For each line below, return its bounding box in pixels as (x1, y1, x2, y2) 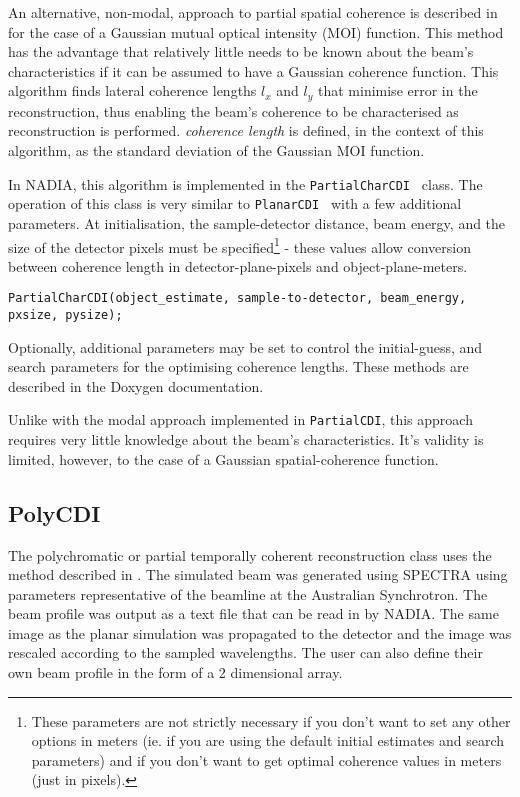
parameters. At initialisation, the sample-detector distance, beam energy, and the (8, 212, 506, 233)
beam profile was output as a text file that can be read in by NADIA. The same (8, 603, 499, 624)
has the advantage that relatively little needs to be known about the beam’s (8, 41, 474, 62)
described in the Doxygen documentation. (8, 375, 264, 396)
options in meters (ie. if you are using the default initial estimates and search (31, 730, 505, 751)
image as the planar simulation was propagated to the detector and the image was (8, 622, 512, 643)
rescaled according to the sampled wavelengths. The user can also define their (8, 642, 483, 663)
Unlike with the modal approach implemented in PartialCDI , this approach (8, 409, 473, 430)
